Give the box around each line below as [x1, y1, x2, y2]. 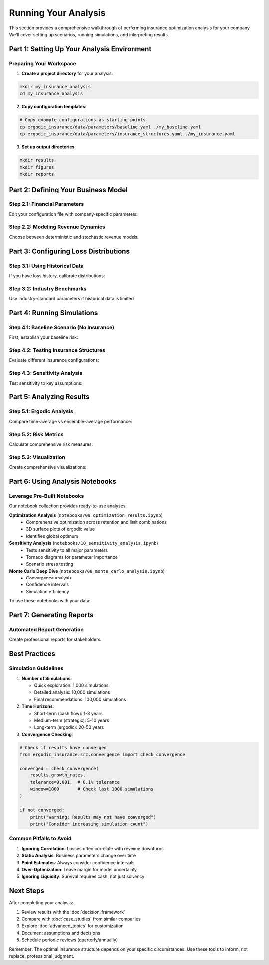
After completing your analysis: [9, 900, 73, 906]
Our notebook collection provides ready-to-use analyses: [9, 503, 127, 509]
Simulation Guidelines [9, 665, 64, 672]
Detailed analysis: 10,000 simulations [34, 689, 110, 695]
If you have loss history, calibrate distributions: [9, 273, 105, 279]
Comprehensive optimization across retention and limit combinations [26, 519, 167, 525]
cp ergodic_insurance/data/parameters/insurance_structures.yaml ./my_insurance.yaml [19, 131, 235, 137]
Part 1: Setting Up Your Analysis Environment [9, 45, 152, 53]
